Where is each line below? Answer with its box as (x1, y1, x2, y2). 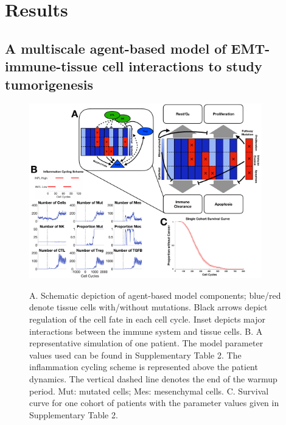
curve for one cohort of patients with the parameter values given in (29, 396, 279, 409)
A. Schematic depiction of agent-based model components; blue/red (29, 288, 281, 301)
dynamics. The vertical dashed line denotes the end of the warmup (29, 372, 277, 385)
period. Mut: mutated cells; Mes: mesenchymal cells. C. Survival (29, 384, 269, 397)
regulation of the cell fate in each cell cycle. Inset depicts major (29, 312, 265, 325)
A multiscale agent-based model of (5, 38, 226, 57)
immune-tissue (5, 57, 97, 76)
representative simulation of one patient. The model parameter (29, 337, 263, 349)
